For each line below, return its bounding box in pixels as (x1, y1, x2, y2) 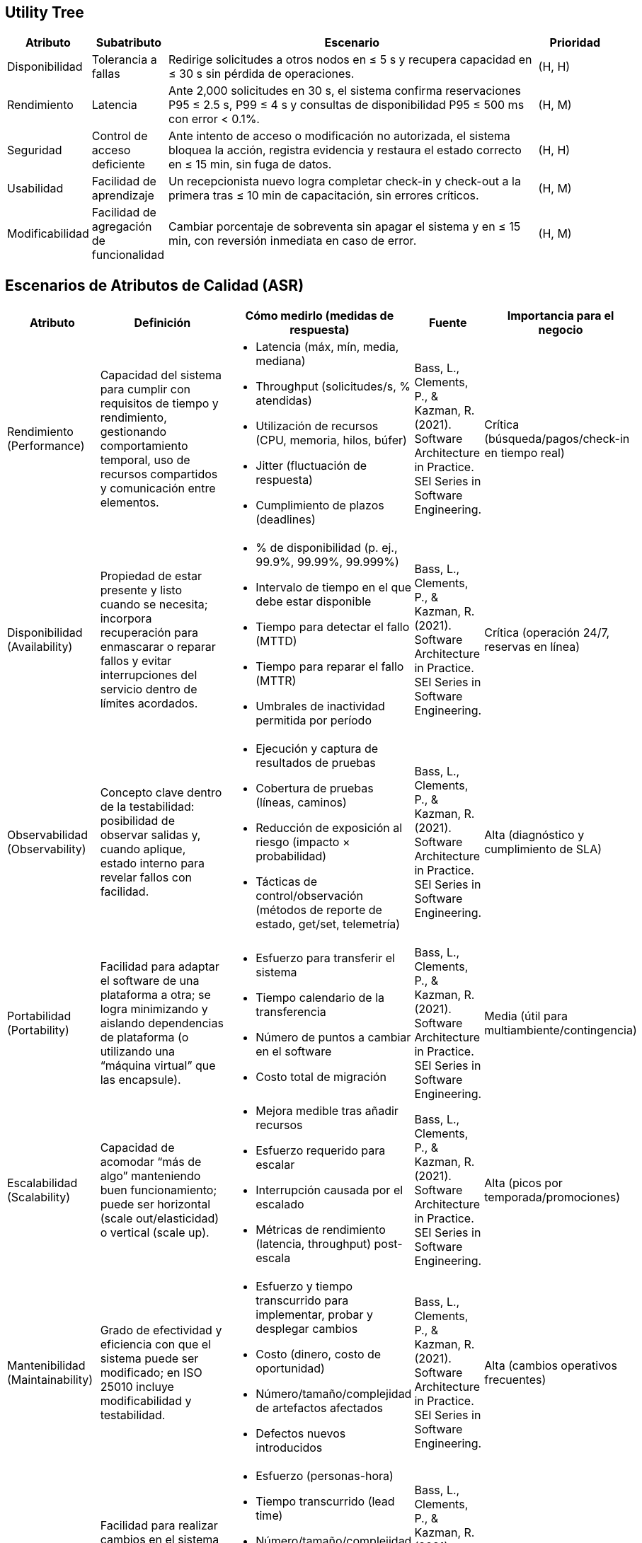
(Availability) (7, 640, 73, 654)
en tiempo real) (484, 446, 565, 461)
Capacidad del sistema (100, 368, 222, 383)
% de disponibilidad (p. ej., (256, 541, 398, 555)
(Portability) (7, 1023, 69, 1038)
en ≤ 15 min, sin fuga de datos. (168, 157, 332, 172)
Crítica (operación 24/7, (484, 625, 610, 640)
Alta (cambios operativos (484, 1358, 617, 1373)
